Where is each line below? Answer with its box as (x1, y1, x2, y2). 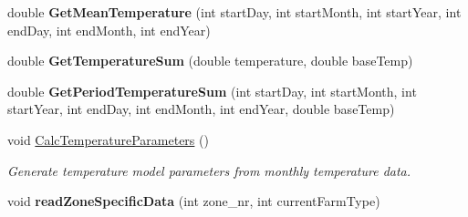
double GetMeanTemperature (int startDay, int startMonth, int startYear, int (7, 3, 462, 21)
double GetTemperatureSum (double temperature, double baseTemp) (7, 51, 413, 70)
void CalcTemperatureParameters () (7, 129, 209, 149)
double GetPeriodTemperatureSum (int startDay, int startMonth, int (7, 81, 417, 100)
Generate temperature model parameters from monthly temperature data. (7, 160, 411, 180)
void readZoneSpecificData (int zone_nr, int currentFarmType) (7, 191, 380, 211)
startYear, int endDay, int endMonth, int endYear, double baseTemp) (7, 99, 395, 119)
